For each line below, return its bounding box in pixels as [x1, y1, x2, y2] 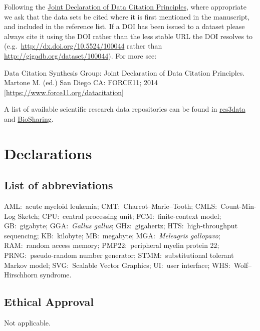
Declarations [4, 143, 92, 163]
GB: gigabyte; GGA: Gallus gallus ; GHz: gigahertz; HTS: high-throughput [4, 220, 238, 231]
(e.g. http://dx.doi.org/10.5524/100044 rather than [4, 41, 162, 51]
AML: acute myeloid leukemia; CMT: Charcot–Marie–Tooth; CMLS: [4, 201, 217, 211]
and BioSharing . [4, 113, 54, 124]
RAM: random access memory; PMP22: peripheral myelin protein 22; [4, 240, 219, 250]
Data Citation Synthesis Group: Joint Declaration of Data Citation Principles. [4, 67, 245, 78]
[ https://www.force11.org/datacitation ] [4, 87, 124, 97]
